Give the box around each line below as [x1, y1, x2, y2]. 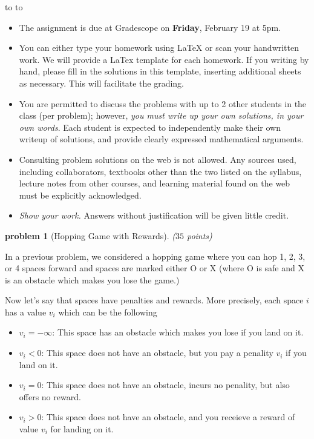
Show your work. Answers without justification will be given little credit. [19, 209, 289, 222]
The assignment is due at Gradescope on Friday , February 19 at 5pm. [19, 21, 281, 33]
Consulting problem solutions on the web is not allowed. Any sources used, [19, 153, 296, 165]
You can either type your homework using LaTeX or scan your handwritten [19, 41, 299, 54]
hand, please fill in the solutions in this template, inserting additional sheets [19, 65, 301, 78]
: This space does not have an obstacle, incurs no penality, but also [41, 378, 290, 391]
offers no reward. [19, 390, 81, 403]
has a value [5, 305, 47, 318]
